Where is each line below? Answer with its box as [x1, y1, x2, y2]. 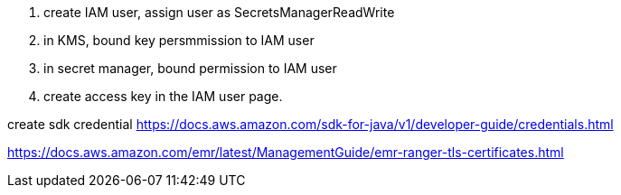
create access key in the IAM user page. [43, 88, 283, 104]
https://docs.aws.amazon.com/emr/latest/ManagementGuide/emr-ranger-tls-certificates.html [7, 144, 564, 160]
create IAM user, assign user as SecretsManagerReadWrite [43, 5, 395, 20]
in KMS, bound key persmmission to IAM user [43, 32, 315, 48]
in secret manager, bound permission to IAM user [43, 60, 337, 76]
